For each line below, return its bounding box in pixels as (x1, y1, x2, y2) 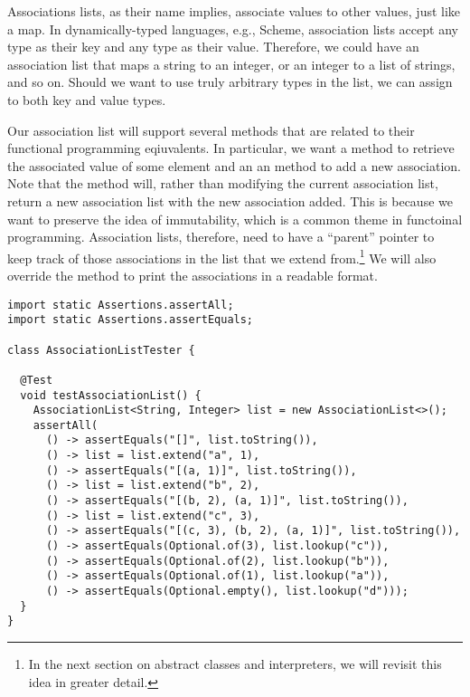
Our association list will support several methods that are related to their (7, 120, 415, 139)
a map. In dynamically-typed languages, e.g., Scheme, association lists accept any (7, 19, 458, 38)
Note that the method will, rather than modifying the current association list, (7, 174, 438, 193)
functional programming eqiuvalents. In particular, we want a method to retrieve (7, 138, 455, 158)
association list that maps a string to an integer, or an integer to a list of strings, (7, 54, 456, 73)
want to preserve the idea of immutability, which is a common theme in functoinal (7, 209, 463, 228)
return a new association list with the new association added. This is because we (7, 191, 453, 210)
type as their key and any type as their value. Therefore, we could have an (7, 37, 419, 56)
